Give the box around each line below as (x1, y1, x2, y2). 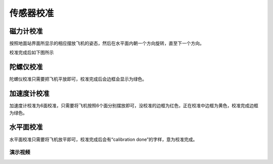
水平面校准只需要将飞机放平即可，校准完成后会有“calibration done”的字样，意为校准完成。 (9, 136, 198, 142)
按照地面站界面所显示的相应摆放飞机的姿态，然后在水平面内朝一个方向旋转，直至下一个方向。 (9, 40, 204, 47)
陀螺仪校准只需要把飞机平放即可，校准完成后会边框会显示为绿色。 (9, 76, 147, 82)
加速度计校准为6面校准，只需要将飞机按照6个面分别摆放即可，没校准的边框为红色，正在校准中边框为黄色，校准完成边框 (9, 103, 259, 109)
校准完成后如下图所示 (9, 50, 54, 56)
